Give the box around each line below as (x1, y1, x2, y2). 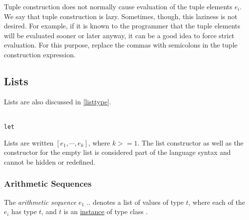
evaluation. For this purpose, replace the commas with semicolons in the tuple (4, 40, 238, 50)
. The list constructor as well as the (137, 137, 244, 147)
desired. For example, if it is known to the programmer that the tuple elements (4, 21, 240, 31)
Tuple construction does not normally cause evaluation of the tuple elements (4, 1, 232, 11)
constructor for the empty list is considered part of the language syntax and (4, 147, 231, 157)
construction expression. (4, 49, 76, 59)
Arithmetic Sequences (4, 177, 92, 190)
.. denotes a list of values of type (86, 196, 184, 207)
